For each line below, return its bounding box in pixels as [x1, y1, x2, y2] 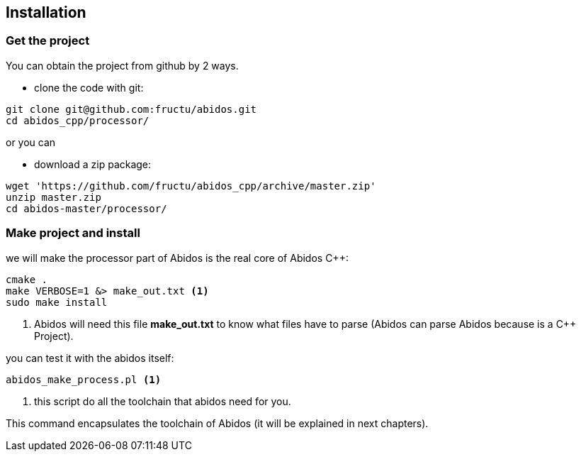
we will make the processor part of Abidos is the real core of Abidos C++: [6, 251, 349, 264]
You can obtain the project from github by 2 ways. [6, 59, 239, 72]
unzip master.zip [6, 191, 101, 203]
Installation [6, 4, 86, 21]
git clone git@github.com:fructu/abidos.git [6, 103, 257, 115]
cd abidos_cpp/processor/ [6, 114, 150, 126]
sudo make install [6, 296, 108, 308]
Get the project [6, 33, 90, 48]
